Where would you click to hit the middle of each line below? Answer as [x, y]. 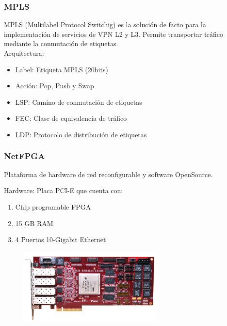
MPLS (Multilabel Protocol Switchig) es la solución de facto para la [105, 24]
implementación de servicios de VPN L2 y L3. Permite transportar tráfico [113, 34]
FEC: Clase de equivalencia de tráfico [71, 118]
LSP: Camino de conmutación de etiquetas [79, 102]
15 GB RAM [34, 223]
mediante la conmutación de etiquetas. [61, 43]
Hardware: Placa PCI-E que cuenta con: [64, 190]
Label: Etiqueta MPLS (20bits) [62, 69]
